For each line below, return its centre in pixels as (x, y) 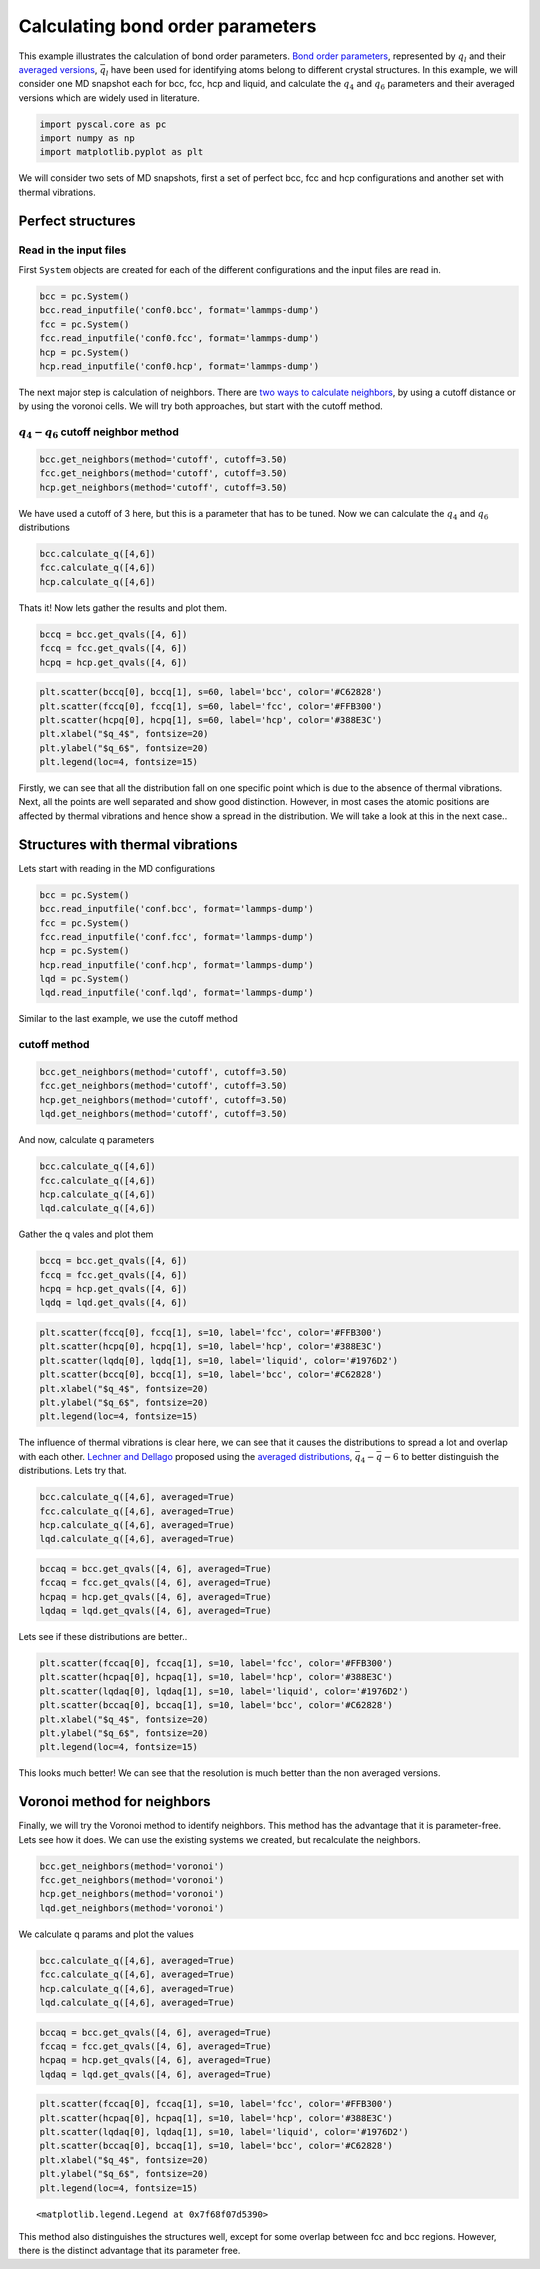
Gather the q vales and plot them (86, 1234)
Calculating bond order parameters (167, 26)
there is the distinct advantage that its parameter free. (129, 2251)
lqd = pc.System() (84, 979)
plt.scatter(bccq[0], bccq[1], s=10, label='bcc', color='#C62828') (211, 1374)
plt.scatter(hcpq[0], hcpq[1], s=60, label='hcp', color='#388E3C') (211, 719)
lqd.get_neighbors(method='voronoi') (132, 1908)
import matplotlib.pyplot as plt (121, 152)
